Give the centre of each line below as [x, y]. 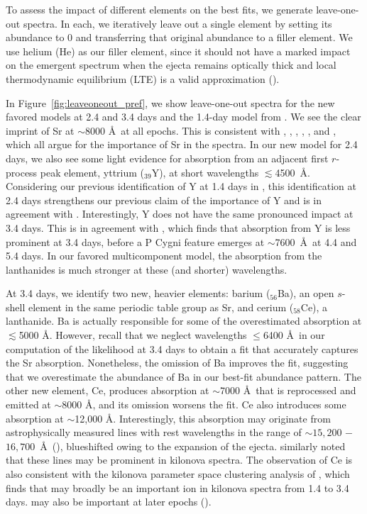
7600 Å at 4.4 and [316, 241]
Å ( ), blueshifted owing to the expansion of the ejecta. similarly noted [193, 446]
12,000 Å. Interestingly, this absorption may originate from [203, 418]
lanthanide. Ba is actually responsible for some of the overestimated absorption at [184, 321]
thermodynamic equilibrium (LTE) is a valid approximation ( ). [143, 78]
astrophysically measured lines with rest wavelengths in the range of [154, 432]
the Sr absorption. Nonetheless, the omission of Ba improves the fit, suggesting [177, 363]
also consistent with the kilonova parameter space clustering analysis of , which [178, 474]
